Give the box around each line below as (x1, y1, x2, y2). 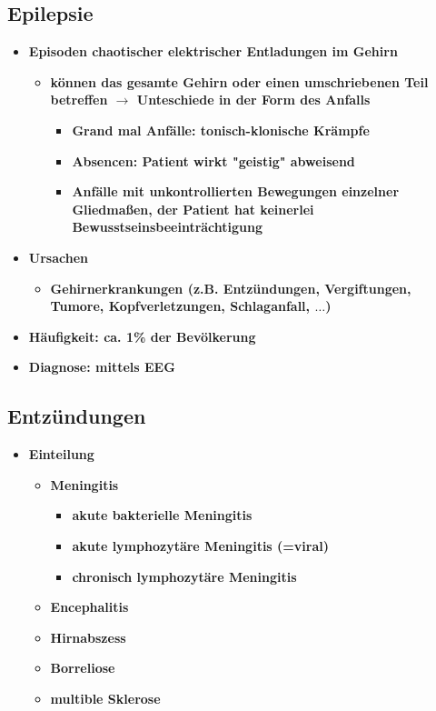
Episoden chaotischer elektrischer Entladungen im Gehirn (28, 42, 398, 61)
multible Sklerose (50, 688, 161, 707)
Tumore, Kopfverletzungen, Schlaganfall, (50, 296, 311, 315)
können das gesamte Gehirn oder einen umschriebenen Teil (50, 72, 429, 91)
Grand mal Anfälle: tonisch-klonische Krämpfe (72, 120, 370, 139)
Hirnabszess (50, 627, 126, 646)
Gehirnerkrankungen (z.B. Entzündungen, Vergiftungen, (50, 278, 411, 297)
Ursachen (28, 247, 88, 266)
